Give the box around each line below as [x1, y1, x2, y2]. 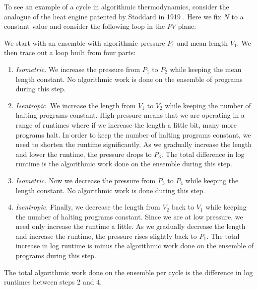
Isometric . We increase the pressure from [15, 64, 140, 74]
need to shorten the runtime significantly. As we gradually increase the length [15, 139, 252, 149]
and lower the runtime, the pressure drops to [15, 148, 152, 159]
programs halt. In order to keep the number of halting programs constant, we [15, 129, 251, 140]
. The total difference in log [161, 148, 245, 159]
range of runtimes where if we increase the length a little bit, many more [15, 119, 237, 130]
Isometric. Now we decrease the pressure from [15, 175, 156, 185]
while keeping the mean [170, 64, 242, 74]
